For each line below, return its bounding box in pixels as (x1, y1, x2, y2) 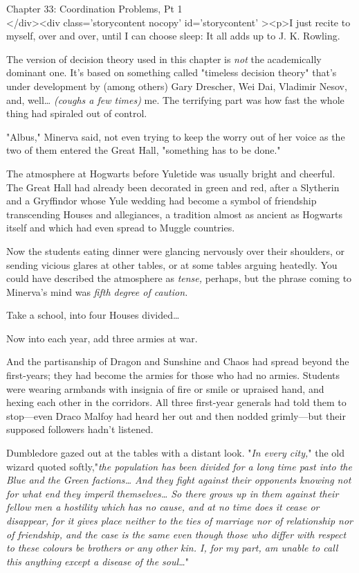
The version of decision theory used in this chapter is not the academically (6, 51, 322, 66)
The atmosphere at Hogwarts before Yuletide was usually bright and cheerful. (6, 166, 335, 180)
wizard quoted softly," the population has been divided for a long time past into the (6, 459, 352, 473)
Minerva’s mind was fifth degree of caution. (6, 284, 188, 299)
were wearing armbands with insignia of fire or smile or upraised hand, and (6, 381, 324, 396)
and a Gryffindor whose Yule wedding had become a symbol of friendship (6, 193, 317, 208)
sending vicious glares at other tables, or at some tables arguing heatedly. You (6, 257, 338, 272)
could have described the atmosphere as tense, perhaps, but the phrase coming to (6, 271, 352, 285)
